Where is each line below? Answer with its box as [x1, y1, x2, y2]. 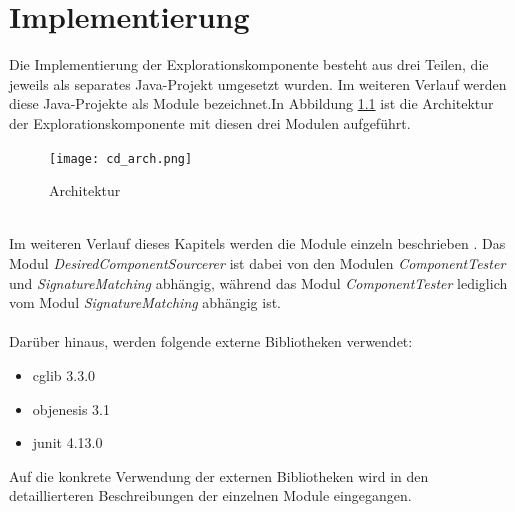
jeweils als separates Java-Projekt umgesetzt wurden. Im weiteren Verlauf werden [9, 73, 507, 94]
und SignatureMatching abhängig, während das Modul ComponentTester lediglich [9, 272, 508, 293]
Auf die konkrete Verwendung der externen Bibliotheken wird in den [9, 465, 429, 486]
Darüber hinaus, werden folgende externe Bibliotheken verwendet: [9, 331, 413, 352]
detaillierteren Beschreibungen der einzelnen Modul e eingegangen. [9, 485, 412, 506]
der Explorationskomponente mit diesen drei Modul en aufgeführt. [9, 112, 411, 133]
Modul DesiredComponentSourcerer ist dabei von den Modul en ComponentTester [9, 252, 506, 273]
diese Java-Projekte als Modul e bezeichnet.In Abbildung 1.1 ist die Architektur [9, 93, 494, 114]
